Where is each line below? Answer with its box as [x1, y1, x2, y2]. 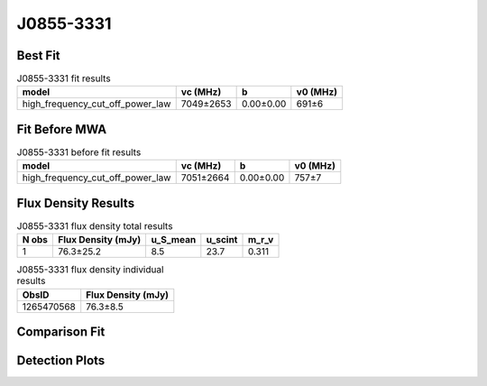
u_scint [206, 234, 238, 246]
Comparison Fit [16, 325, 106, 340]
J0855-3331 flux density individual [16, 263, 164, 276]
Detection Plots [16, 353, 106, 369]
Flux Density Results [16, 195, 135, 211]
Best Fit [16, 48, 60, 63]
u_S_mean [151, 234, 197, 246]
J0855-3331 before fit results [16, 146, 142, 159]
